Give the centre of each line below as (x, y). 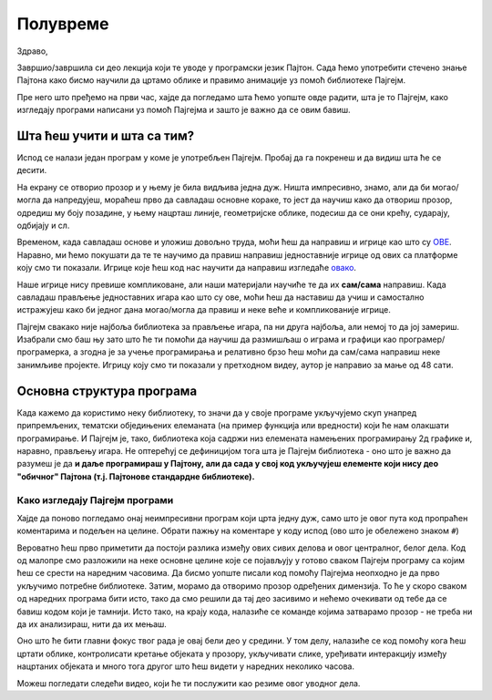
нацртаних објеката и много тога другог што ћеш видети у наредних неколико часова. (186, 666)
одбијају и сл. (43, 225)
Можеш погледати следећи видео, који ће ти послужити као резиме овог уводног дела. (189, 683)
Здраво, (33, 51)
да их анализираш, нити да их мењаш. (92, 624)
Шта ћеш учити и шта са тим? (106, 135)
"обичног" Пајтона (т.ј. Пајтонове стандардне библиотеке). (136, 476)
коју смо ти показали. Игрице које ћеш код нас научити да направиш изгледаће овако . (187, 268)
